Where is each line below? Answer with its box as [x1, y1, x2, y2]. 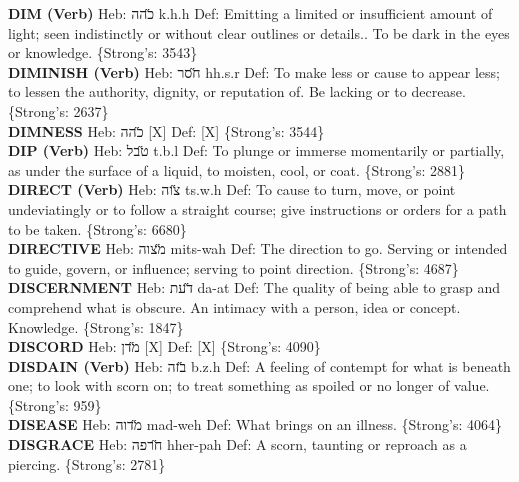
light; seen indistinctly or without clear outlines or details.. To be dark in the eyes [8, 22, 510, 43]
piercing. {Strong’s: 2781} [8, 453, 166, 474]
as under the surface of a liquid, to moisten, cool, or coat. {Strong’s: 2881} [8, 159, 466, 180]
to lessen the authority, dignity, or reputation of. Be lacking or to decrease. [8, 81, 466, 102]
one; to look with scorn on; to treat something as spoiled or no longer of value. [8, 375, 490, 396]
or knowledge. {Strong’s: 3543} [8, 42, 198, 63]
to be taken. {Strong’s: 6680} [8, 218, 187, 239]
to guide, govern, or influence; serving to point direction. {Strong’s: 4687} [8, 257, 459, 278]
